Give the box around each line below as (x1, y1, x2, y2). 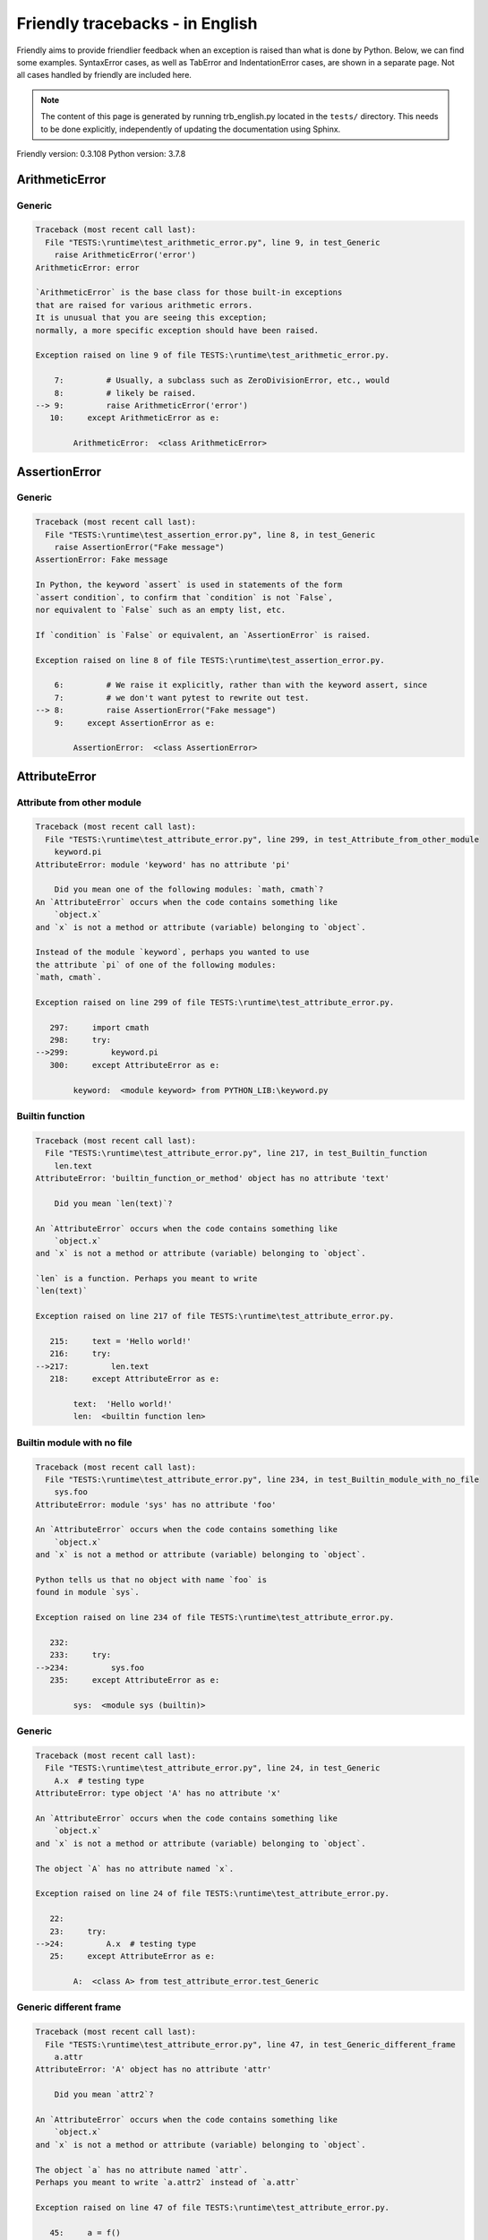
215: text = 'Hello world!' (49, 1336, 192, 1347)
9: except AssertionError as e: (54, 718, 215, 728)
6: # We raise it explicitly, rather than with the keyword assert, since (54, 680, 428, 690)
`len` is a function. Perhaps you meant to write (35, 1273, 258, 1284)
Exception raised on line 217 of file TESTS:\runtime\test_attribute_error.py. (35, 1311, 395, 1322)
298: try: (49, 1035, 112, 1046)
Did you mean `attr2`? (54, 2089, 154, 2100)
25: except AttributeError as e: (49, 1951, 215, 1961)
